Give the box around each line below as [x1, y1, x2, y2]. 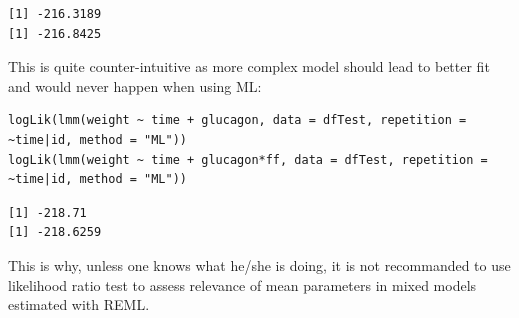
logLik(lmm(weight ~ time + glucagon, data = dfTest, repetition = [8, 113, 467, 128]
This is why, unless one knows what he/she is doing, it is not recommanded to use [8, 254, 511, 275]
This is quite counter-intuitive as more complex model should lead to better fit [8, 56, 490, 77]
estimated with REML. [8, 294, 150, 315]
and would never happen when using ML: [8, 75, 262, 96]
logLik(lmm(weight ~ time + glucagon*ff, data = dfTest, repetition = [8, 152, 488, 167]
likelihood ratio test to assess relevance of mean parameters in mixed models [8, 274, 477, 295]
